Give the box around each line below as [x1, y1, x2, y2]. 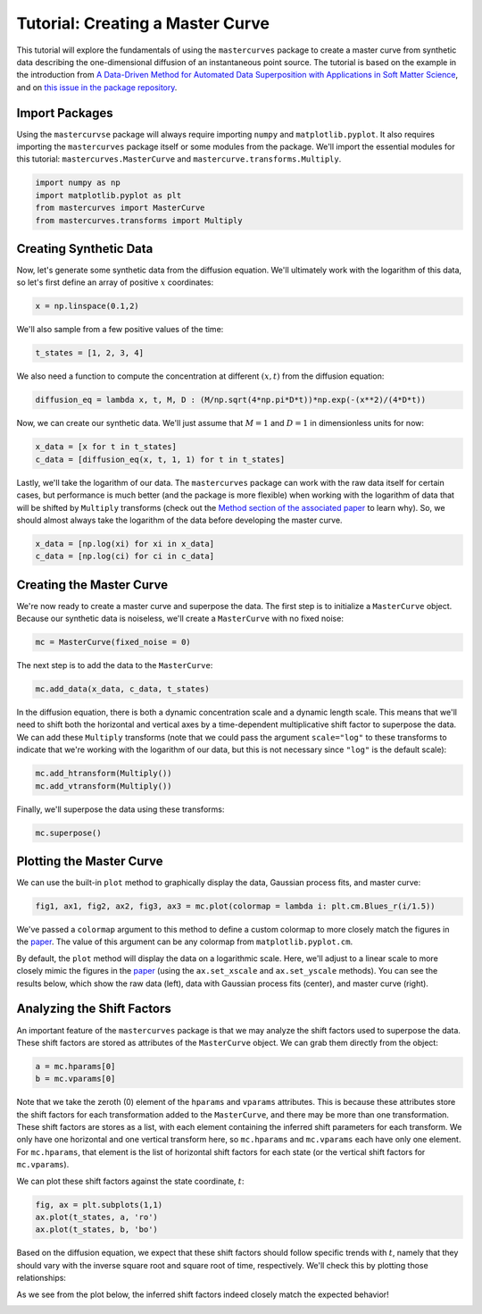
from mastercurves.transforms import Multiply [35, 215, 243, 225]
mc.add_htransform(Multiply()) [35, 768, 173, 779]
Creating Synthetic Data [16, 241, 154, 256]
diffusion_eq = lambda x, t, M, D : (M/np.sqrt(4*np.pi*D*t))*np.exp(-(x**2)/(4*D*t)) [35, 395, 427, 406]
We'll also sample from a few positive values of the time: [16, 324, 224, 335]
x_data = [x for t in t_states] [35, 442, 178, 452]
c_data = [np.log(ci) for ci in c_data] [35, 551, 214, 562]
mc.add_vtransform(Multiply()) [35, 781, 173, 791]
